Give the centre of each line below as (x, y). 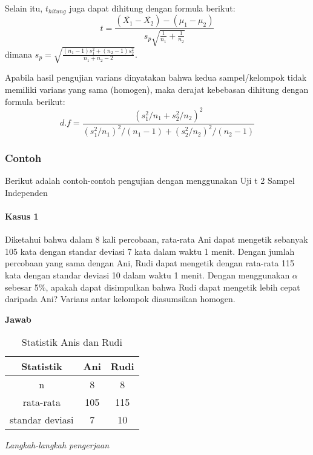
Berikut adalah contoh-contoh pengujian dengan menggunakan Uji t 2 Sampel (150, 180)
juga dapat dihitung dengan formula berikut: (152, 8)
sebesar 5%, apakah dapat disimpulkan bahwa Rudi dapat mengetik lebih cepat (153, 287)
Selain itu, (24, 8)
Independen (26, 192)
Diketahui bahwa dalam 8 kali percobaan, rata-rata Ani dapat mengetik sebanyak (156, 239)
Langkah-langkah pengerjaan (57, 445)
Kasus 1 (22, 216)
